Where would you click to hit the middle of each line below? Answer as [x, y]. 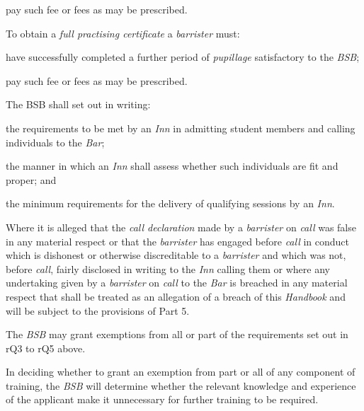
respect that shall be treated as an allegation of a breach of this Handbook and [176, 296]
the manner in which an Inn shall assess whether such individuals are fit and [172, 166]
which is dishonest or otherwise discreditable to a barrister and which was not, [176, 255]
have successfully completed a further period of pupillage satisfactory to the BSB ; [183, 57]
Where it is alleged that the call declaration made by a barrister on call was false [181, 227]
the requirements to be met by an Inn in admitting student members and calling [181, 128]
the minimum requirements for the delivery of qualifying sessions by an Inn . [170, 203]
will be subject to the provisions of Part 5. [98, 310]
